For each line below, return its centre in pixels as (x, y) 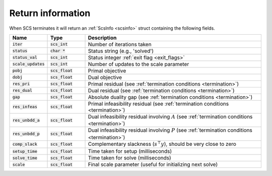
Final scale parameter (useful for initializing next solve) (153, 164)
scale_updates (28, 64)
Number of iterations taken (120, 44)
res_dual (22, 91)
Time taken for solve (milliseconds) (129, 158)
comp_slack (25, 144)
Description (102, 38)
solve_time (25, 158)
